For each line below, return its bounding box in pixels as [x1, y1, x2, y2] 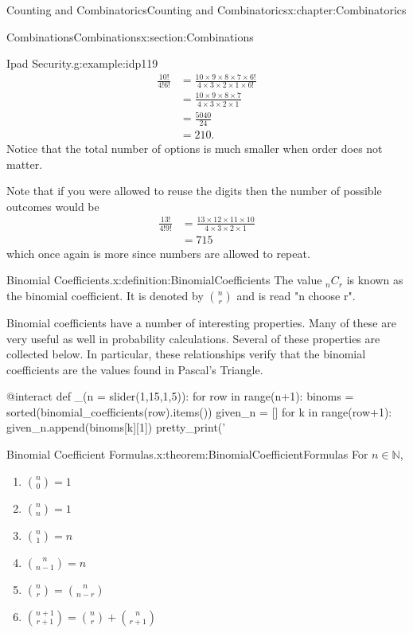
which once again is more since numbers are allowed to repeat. [6, 244, 310, 261]
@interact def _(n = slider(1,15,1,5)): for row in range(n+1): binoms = [6, 388, 354, 404]
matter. [6, 155, 43, 172]
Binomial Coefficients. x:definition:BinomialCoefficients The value [6, 272, 322, 288]
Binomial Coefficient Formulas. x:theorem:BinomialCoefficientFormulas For [6, 446, 368, 463]
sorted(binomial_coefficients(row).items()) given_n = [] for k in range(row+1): [6, 403, 392, 420]
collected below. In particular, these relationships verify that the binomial [6, 346, 366, 362]
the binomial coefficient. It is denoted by [6, 287, 204, 303]
